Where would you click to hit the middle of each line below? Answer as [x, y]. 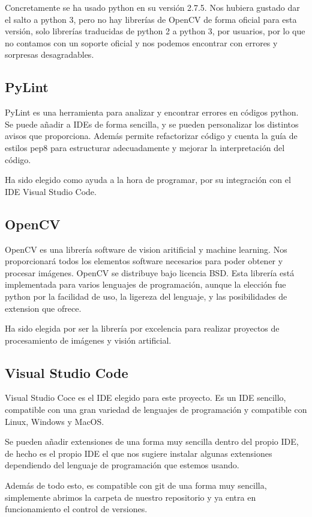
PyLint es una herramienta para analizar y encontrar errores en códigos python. [152, 112]
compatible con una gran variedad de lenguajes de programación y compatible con [156, 410]
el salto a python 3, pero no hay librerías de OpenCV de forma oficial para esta [151, 19]
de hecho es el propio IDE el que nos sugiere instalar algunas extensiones [139, 453]
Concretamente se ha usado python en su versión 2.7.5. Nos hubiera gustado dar [152, 7]
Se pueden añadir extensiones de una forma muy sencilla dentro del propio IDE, [152, 441]
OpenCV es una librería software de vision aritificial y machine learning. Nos [146, 249]
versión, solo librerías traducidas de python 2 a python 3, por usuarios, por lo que [155, 31]
